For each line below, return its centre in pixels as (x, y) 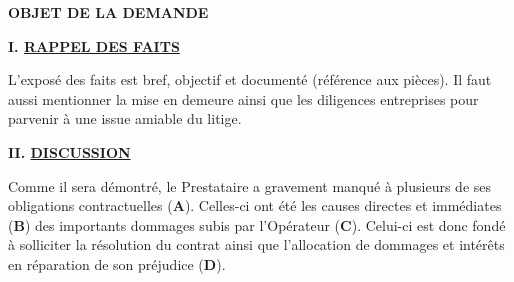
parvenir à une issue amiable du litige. (125, 118)
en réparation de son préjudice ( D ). (117, 263)
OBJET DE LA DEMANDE (108, 12)
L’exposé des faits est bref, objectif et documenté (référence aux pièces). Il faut (250, 79)
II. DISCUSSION (69, 151)
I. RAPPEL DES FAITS (94, 45)
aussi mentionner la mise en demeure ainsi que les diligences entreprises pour (243, 98)
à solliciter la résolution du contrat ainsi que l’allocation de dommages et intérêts (256, 244)
